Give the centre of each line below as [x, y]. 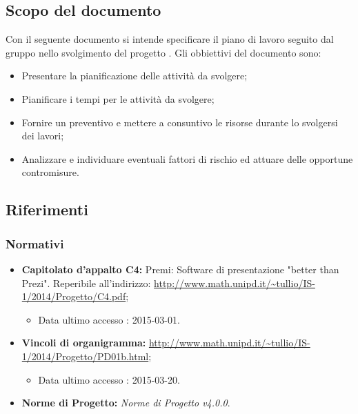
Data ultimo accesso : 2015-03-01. [109, 319]
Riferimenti [47, 209]
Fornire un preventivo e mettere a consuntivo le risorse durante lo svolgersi [180, 122]
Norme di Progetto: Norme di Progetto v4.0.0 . [126, 403]
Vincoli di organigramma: [84, 343]
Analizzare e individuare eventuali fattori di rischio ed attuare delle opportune [187, 158]
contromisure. [50, 172]
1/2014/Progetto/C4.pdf [74, 296]
